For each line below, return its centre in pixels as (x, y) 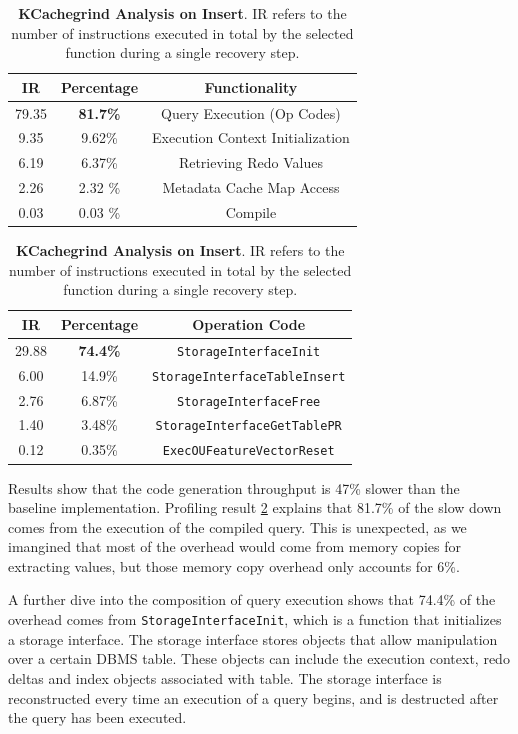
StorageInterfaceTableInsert (249, 376)
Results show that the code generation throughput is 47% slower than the (234, 487)
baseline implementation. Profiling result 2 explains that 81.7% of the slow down (255, 507)
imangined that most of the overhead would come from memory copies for (234, 546)
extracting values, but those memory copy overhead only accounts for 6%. (234, 565)
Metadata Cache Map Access (251, 187)
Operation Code (249, 323)
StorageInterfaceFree (249, 401)
